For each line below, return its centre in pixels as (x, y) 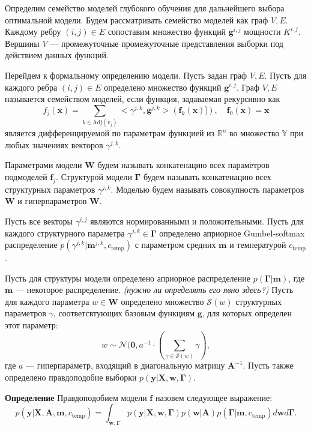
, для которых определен (247, 313)
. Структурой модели (94, 176)
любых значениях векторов (54, 144)
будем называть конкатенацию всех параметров (183, 165)
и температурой (258, 245)
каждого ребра (31, 87)
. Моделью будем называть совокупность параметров (207, 189)
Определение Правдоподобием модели (76, 397)
